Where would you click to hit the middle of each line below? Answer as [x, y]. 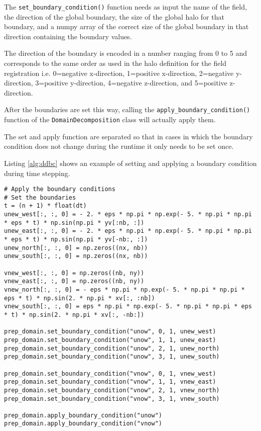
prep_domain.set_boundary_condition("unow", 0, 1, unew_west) [110, 332]
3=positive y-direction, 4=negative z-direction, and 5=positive [131, 83]
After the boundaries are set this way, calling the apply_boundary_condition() [127, 109]
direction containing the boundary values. [68, 36]
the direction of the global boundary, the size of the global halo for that [114, 16]
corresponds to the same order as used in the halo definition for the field [115, 63]
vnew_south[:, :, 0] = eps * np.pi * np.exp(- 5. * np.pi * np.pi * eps [128, 307]
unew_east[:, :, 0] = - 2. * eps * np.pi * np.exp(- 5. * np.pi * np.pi [128, 231]
